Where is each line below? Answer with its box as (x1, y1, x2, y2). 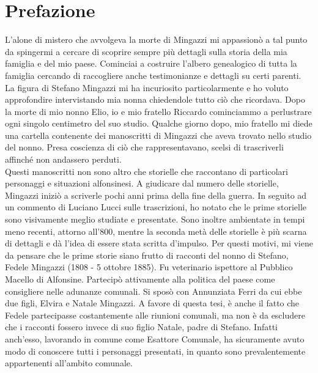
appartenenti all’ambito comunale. (5, 356, 133, 369)
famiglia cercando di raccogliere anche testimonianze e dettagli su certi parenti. (5, 68, 301, 81)
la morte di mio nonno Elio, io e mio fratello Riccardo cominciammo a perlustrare (5, 105, 312, 117)
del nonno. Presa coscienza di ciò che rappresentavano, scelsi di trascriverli (5, 141, 284, 153)
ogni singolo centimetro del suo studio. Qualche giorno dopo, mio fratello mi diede (5, 117, 312, 130)
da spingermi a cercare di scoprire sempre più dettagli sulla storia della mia (5, 45, 287, 57)
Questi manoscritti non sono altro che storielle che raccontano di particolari (5, 164, 288, 177)
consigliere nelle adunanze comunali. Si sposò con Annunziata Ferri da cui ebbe (5, 284, 302, 297)
